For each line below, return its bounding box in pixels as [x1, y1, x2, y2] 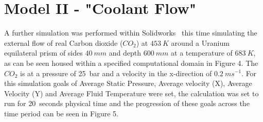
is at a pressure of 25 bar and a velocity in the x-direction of [20, 67, 212, 78]
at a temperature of [171, 47, 233, 58]
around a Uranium [171, 37, 230, 48]
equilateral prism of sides [4, 47, 83, 58]
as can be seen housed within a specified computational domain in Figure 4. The [4, 57, 258, 68]
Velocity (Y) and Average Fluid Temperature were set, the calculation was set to [4, 88, 259, 98]
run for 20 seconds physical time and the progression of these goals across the [4, 98, 250, 109]
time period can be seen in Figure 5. [4, 108, 119, 118]
